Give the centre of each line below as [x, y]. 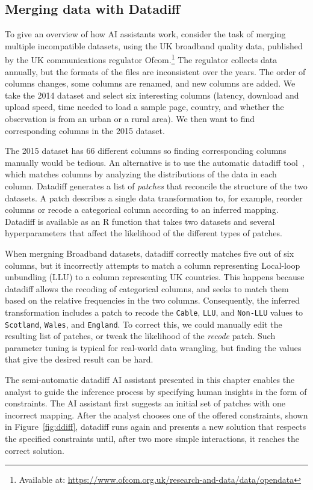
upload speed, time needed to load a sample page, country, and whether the [144, 107]
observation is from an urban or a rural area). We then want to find [130, 119]
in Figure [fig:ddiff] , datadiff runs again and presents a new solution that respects [156, 427]
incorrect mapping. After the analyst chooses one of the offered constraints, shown [156, 415]
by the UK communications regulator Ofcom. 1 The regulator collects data [141, 59]
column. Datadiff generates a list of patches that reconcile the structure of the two [156, 185]
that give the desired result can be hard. [79, 359]
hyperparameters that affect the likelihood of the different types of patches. [144, 233]
